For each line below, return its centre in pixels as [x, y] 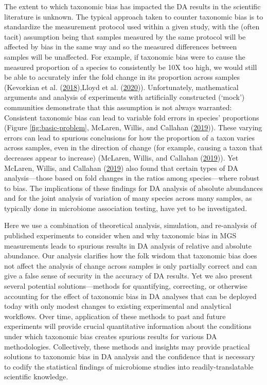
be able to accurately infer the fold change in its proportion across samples [122, 77]
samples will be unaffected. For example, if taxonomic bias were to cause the [125, 56]
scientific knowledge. [36, 377]
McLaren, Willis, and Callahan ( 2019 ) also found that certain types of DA [121, 168]
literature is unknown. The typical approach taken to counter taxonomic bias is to [134, 16]
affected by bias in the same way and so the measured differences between [121, 47]
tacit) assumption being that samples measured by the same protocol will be [125, 36]
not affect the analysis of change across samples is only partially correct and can [131, 265]
